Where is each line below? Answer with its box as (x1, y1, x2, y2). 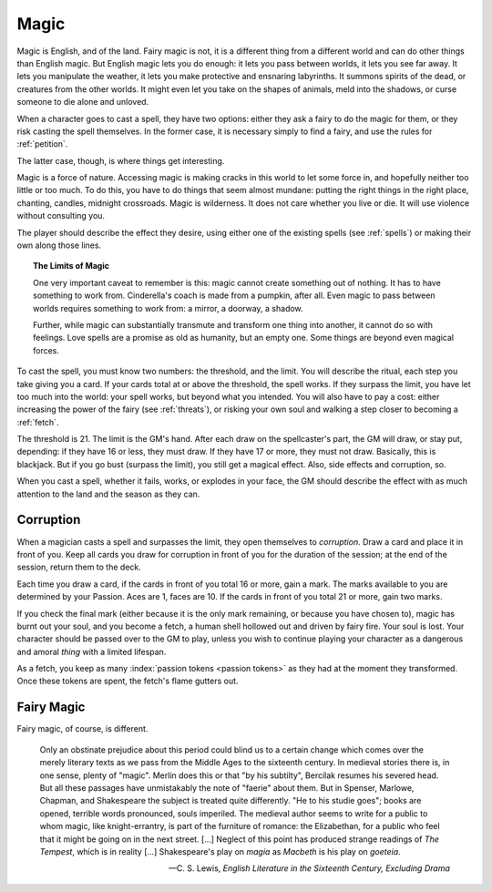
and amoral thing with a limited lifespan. (16, 646, 167, 657)
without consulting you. (16, 210, 105, 221)
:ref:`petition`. (16, 138, 68, 149)
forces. (33, 344, 59, 355)
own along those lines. (16, 240, 102, 251)
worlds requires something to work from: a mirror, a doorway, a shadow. (33, 302, 304, 313)
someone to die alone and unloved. (16, 97, 149, 108)
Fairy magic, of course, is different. (16, 723, 149, 734)
